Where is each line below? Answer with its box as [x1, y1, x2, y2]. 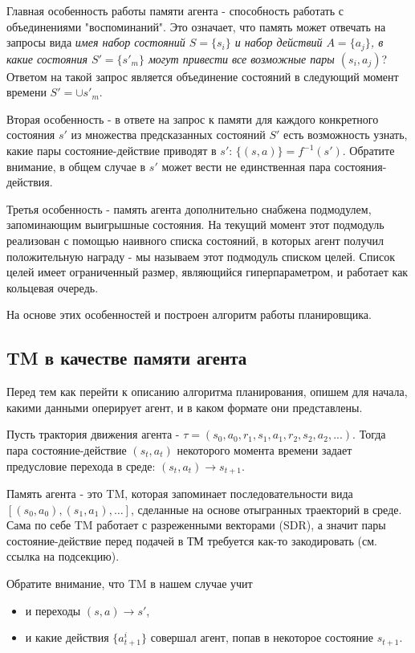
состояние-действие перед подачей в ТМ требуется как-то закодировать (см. [6, 532, 377, 549]
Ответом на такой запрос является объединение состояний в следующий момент [6, 67, 399, 84]
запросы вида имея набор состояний [6, 34, 185, 51]
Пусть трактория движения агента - [6, 426, 180, 443]
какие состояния [6, 50, 87, 67]
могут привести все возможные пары [148, 50, 335, 67]
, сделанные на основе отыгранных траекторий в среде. [130, 500, 402, 517]
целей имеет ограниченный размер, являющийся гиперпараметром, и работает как [6, 263, 409, 280]
